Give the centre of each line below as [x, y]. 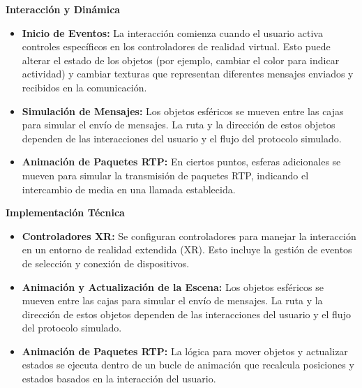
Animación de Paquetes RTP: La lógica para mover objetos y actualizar [185, 351]
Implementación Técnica [65, 212]
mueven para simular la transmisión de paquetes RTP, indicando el [165, 175]
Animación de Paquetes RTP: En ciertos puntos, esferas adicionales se [181, 162]
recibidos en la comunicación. [84, 87]
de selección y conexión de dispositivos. [106, 263]
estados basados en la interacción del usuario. [119, 379]
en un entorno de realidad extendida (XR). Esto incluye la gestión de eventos [187, 249]
